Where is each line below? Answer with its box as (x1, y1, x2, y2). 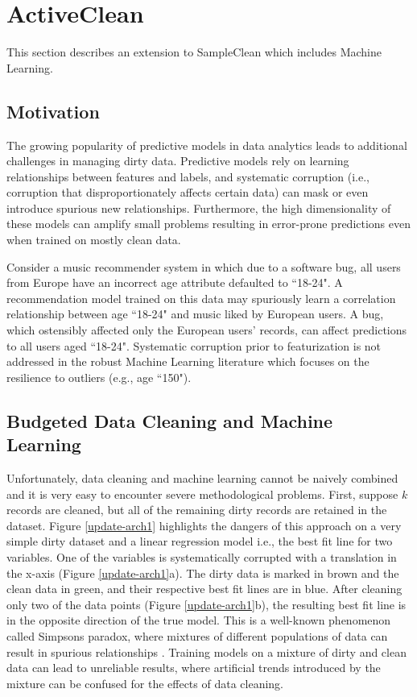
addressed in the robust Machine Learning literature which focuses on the (6, 353, 370, 370)
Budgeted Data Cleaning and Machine (6, 408, 333, 433)
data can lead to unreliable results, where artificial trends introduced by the (6, 659, 381, 676)
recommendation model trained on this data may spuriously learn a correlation (6, 289, 396, 306)
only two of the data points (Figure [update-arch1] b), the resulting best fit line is (6, 595, 407, 612)
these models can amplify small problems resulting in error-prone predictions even (6, 215, 411, 232)
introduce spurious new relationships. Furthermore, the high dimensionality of (6, 199, 391, 216)
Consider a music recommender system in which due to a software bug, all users (6, 258, 401, 275)
